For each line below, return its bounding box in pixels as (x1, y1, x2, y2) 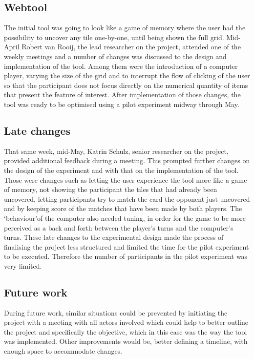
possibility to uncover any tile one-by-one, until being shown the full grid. (4, 32, 224, 42)
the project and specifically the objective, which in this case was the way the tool (4, 326, 247, 337)
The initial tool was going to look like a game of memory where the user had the (4, 22, 246, 33)
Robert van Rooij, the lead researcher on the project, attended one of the (21, 42, 241, 52)
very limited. (4, 260, 42, 271)
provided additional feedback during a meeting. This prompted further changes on (4, 155, 250, 166)
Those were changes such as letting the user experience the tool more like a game (4, 174, 247, 185)
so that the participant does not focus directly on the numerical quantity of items (4, 80, 248, 90)
